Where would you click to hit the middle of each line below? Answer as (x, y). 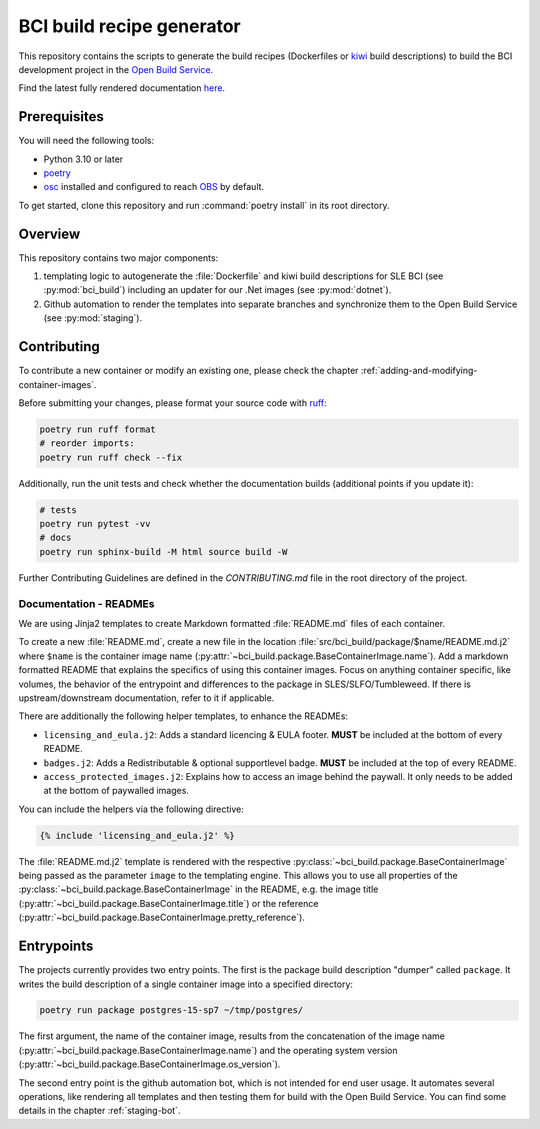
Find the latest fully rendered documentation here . (121, 88)
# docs (55, 538)
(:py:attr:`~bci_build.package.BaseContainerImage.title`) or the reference (168, 903)
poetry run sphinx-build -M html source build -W (163, 551)
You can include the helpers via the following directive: (131, 809)
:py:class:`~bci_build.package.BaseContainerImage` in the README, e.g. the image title (198, 889)
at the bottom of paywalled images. (116, 791)
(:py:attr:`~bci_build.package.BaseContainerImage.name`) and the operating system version (208, 1050)
